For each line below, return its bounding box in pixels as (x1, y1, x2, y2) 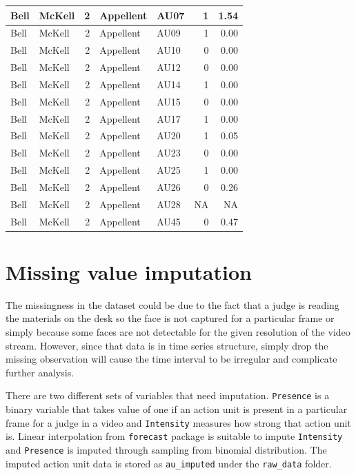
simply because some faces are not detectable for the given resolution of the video (6, 325, 350, 339)
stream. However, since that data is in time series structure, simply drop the (6, 338, 328, 352)
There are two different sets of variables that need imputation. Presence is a (6, 388, 330, 403)
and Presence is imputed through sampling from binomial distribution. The (6, 442, 327, 456)
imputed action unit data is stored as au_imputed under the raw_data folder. (6, 456, 332, 470)
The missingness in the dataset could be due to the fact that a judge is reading (6, 297, 339, 312)
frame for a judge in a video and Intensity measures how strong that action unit (6, 415, 351, 429)
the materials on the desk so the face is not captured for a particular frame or (6, 311, 335, 325)
